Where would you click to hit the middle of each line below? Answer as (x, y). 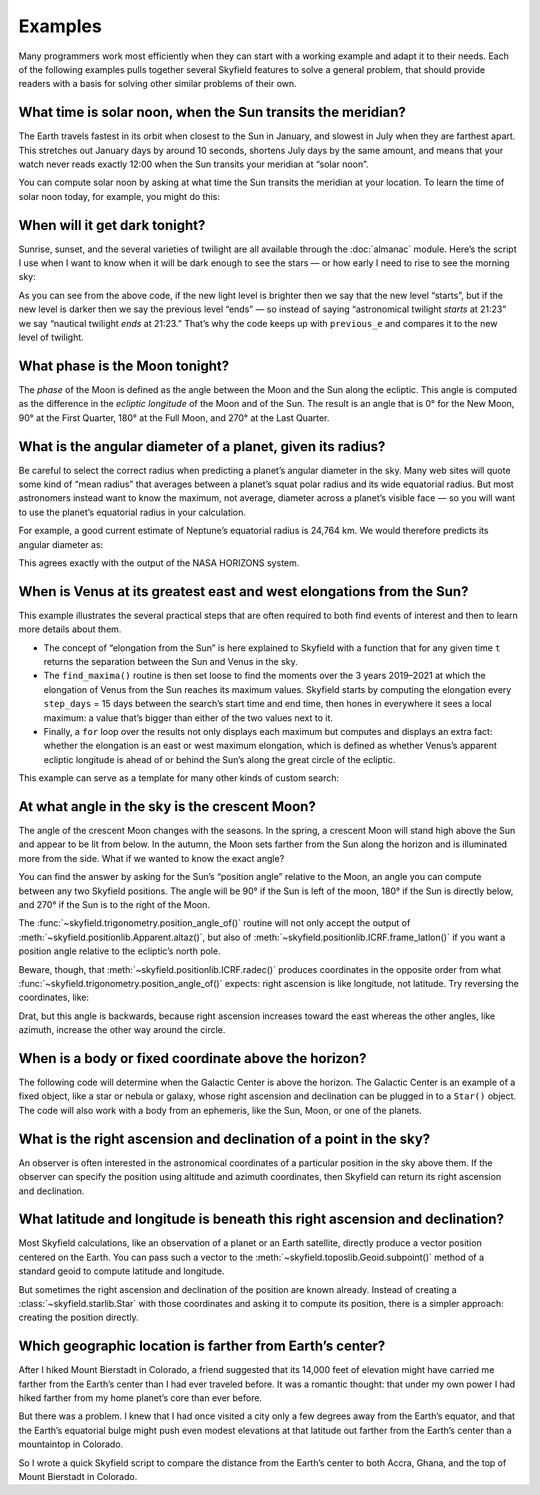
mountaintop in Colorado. (71, 1444)
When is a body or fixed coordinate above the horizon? (192, 1058)
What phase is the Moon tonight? (124, 365)
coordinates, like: (54, 997)
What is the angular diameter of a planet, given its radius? (202, 446)
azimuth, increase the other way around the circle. (122, 1030)
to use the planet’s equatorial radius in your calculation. (132, 512)
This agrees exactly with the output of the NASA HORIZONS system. (159, 562)
